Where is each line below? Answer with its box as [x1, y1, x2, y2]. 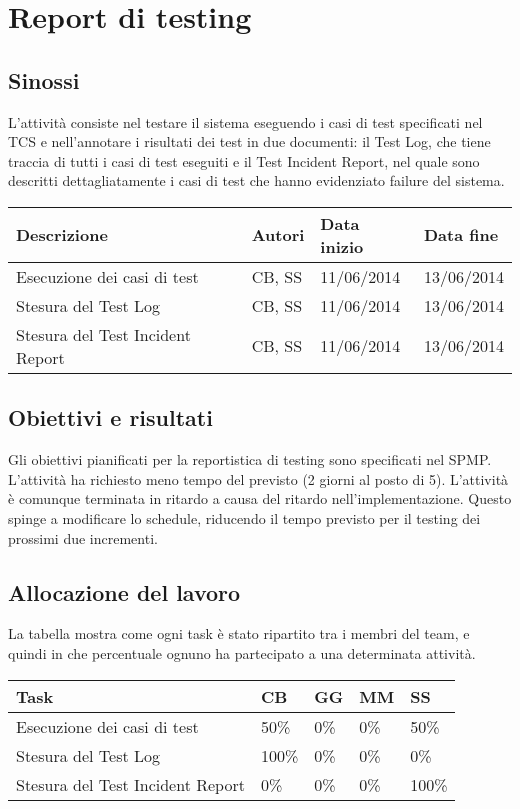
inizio [320, 234, 364, 258]
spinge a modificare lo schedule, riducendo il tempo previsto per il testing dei [8, 507, 481, 528]
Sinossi [8, 64, 80, 95]
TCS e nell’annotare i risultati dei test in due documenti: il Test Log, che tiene [8, 131, 491, 152]
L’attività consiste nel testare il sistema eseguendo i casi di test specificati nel [8, 111, 483, 132]
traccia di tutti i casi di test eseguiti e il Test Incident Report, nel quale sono [8, 150, 480, 171]
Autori [251, 223, 305, 247]
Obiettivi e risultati [8, 402, 213, 433]
